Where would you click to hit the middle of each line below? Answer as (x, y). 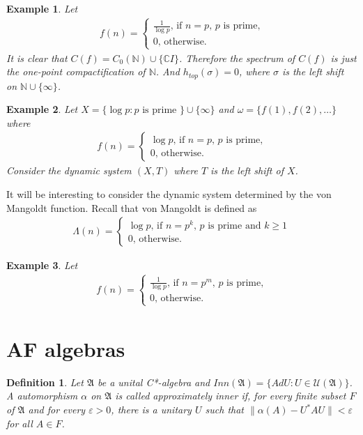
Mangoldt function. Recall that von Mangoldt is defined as (132, 207)
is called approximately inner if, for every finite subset (231, 396)
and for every (57, 410)
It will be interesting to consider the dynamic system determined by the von (169, 193)
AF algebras (66, 348)
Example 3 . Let (42, 265)
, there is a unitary (151, 410)
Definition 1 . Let (45, 382)
